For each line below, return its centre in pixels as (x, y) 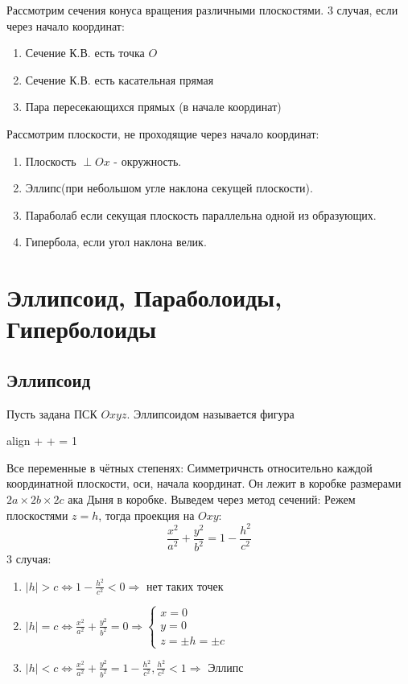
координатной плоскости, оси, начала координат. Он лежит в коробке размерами (204, 483)
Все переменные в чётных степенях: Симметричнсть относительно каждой (190, 467)
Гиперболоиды (82, 329)
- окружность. (148, 161)
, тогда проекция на (146, 515)
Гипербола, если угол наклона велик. (116, 242)
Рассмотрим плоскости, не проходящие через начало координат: (163, 133)
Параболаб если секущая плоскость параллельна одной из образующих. (201, 214)
